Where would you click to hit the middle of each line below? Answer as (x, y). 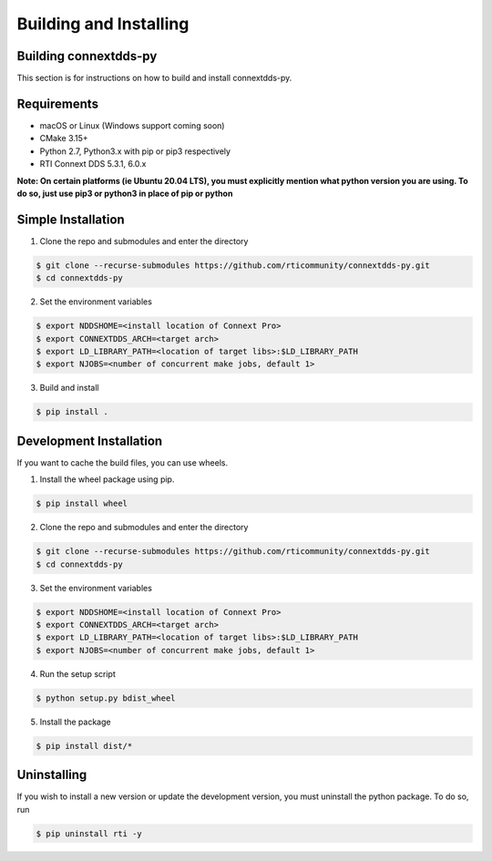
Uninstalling (52, 775)
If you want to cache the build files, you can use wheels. (122, 462)
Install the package (75, 722)
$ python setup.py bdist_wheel (106, 698)
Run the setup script (77, 673)
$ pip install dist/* (84, 746)
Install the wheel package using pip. (107, 479)
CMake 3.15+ (64, 138)
